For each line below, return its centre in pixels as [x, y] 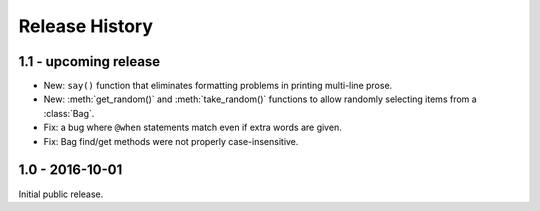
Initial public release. [61, 194]
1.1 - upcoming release [89, 61]
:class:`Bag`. [69, 113]
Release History [86, 26]
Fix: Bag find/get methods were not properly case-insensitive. [171, 141]
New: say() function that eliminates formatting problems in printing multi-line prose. [218, 86]
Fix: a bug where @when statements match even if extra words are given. [192, 127]
